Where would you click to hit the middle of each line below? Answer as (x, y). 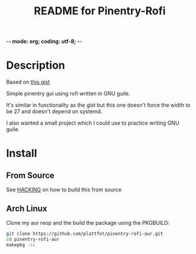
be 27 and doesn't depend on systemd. (54, 111)
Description (36, 65)
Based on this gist (28, 82)
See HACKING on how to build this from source (64, 190)
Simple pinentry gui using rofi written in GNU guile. (68, 94)
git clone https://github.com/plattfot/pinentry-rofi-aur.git (85, 234)
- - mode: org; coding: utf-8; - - (44, 41)
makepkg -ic (21, 245)
